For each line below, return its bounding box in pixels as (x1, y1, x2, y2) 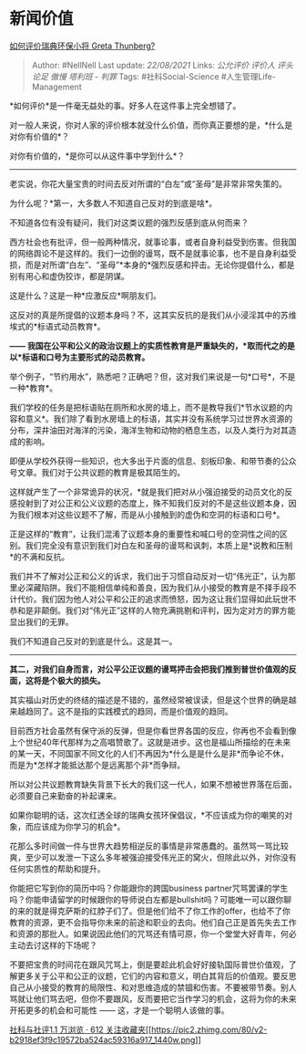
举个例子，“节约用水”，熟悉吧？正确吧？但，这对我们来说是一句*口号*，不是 (9, 370, 296, 381)
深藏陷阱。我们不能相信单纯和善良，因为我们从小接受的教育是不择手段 (25, 581, 289, 593)
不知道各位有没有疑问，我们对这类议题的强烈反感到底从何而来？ (9, 216, 249, 228)
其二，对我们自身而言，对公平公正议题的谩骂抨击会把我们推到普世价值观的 (9, 663, 289, 674)
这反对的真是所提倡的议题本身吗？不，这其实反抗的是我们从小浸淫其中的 (9, 309, 280, 320)
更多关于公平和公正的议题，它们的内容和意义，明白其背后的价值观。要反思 (16, 970, 297, 981)
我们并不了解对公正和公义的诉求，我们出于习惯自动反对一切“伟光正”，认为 (9, 570, 289, 581)
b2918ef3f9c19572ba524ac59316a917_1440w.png (9, 1034, 196, 1045)
